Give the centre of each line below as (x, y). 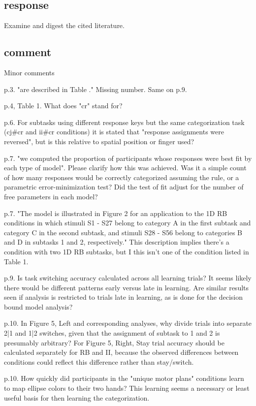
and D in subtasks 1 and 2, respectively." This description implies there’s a (117, 242)
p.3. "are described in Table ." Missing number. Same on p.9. (96, 89)
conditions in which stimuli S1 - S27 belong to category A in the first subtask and (128, 223)
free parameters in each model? (51, 196)
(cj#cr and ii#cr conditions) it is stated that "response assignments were (114, 132)
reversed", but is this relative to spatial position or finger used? (99, 141)
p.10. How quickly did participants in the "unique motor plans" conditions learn (124, 378)
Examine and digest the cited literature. (64, 25)
